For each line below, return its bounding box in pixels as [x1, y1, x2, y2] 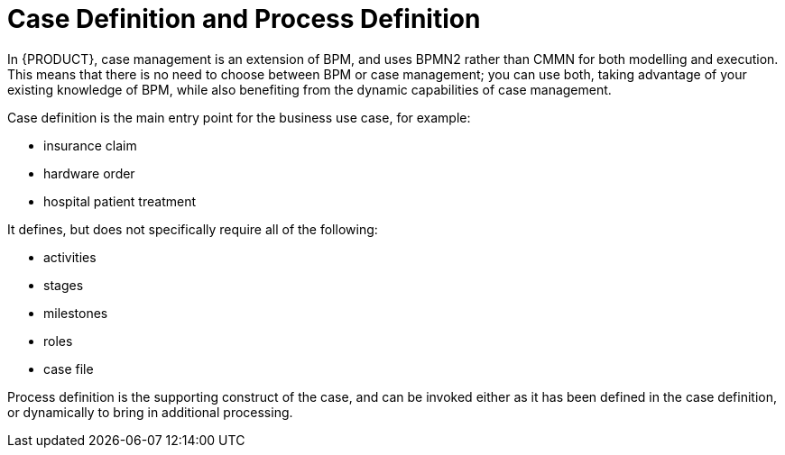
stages [43, 277, 84, 293]
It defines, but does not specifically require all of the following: [7, 221, 378, 237]
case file [43, 360, 94, 377]
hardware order [43, 165, 135, 181]
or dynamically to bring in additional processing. [7, 404, 293, 420]
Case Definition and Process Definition [7, 4, 481, 34]
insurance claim [43, 137, 137, 153]
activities [43, 249, 97, 265]
